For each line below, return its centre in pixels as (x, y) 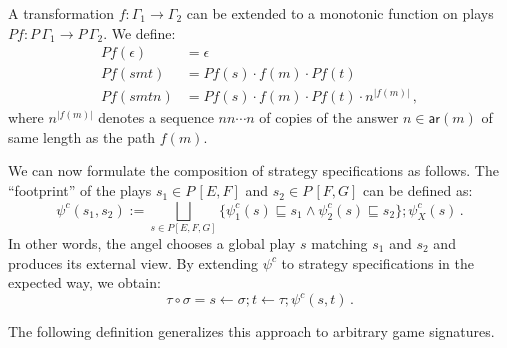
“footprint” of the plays (80, 190)
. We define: (139, 32)
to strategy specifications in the (377, 262)
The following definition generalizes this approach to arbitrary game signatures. (251, 331)
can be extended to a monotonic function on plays (340, 13)
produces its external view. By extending (133, 262)
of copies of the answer (329, 117)
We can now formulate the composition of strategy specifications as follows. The (253, 170)
